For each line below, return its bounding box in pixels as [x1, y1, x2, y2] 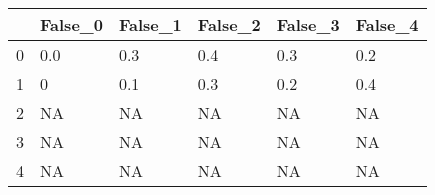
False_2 [197, 13, 261, 36]
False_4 [355, 13, 419, 36]
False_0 [40, 13, 103, 36]
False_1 [118, 13, 182, 36]
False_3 [276, 13, 340, 36]
